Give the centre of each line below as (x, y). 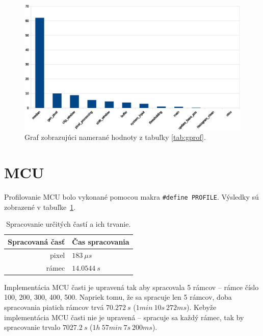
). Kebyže (201, 307)
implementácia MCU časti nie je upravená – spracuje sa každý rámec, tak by (124, 317)
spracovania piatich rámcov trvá (54, 307)
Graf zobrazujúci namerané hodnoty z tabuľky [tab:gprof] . (115, 137)
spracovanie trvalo (32, 327)
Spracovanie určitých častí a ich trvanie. (69, 224)
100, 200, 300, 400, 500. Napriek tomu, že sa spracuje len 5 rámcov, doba (118, 297)
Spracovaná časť (36, 241)
